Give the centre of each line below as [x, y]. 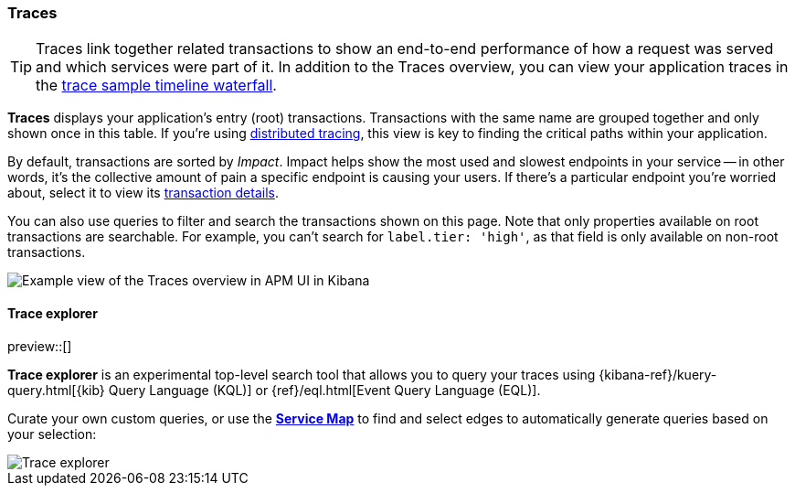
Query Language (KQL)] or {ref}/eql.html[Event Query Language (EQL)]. [324, 390]
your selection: [52, 434]
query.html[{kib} [56, 390]
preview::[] [40, 346]
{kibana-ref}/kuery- [658, 374]
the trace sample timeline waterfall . [156, 86]
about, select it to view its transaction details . [143, 193]
